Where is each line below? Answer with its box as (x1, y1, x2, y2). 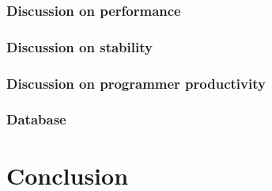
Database (6, 109, 66, 129)
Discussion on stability (6, 36, 153, 56)
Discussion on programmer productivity (6, 73, 266, 93)
